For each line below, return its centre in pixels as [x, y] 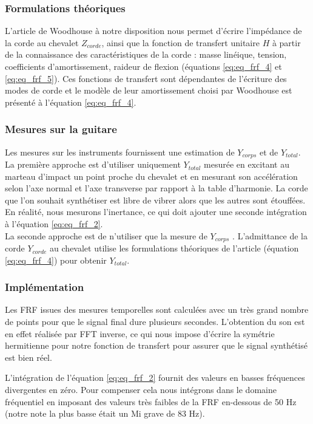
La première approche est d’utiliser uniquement [93, 164]
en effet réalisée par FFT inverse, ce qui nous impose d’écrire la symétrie [140, 333]
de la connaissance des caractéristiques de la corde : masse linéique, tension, [146, 54]
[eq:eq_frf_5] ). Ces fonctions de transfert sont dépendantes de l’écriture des [146, 78]
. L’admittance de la [270, 235]
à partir [286, 42]
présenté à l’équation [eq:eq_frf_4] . [71, 102]
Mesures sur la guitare [61, 129]
